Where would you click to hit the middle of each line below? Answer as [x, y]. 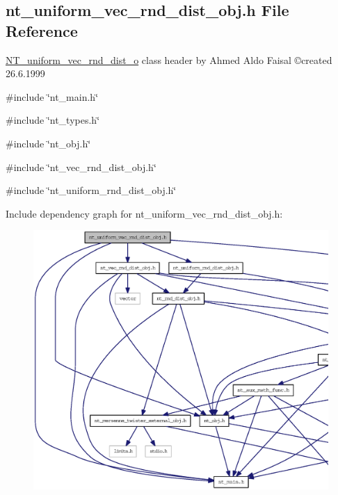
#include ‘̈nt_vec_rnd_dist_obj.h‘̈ [81, 167]
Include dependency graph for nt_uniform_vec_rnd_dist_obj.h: [144, 213]
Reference [42, 30]
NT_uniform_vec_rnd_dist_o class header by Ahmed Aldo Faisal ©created [169, 59]
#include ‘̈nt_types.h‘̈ [53, 120]
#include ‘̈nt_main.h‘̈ [52, 96]
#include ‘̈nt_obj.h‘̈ [48, 143]
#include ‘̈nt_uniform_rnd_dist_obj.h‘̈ [91, 190]
